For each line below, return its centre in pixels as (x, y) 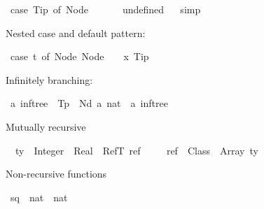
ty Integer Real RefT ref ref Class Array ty (137, 150)
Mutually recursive (46, 126)
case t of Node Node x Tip (79, 56)
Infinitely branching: (49, 79)
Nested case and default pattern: (76, 33)
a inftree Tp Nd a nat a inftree (89, 103)
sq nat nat (39, 197)
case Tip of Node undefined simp (105, 9)
